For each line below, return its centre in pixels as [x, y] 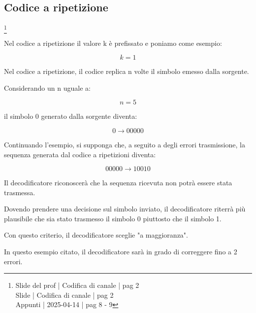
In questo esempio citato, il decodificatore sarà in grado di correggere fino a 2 [121, 252]
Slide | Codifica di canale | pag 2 [64, 295]
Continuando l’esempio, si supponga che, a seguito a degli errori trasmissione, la [125, 144]
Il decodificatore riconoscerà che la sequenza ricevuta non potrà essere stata [118, 183]
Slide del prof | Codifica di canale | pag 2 [77, 285]
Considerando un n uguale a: [47, 87]
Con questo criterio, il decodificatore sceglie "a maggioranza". [96, 235]
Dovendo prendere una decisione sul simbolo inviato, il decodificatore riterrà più [125, 209]
